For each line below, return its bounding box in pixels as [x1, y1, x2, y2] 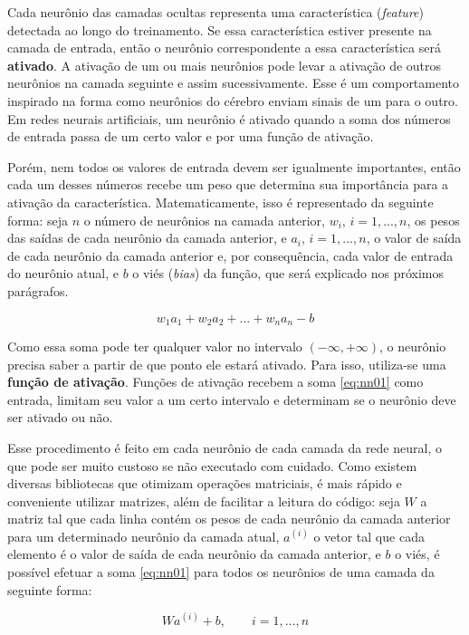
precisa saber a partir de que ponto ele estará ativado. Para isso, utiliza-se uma [7, 354, 446, 373]
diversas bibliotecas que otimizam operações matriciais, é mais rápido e [7, 474, 402, 493]
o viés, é [395, 544, 440, 563]
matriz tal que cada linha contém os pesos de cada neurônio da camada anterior [7, 509, 451, 528]
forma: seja [7, 210, 69, 229]
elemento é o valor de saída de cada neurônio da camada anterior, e [7, 544, 381, 563]
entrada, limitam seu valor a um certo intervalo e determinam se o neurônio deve [7, 390, 456, 409]
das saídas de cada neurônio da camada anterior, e [7, 228, 287, 247]
